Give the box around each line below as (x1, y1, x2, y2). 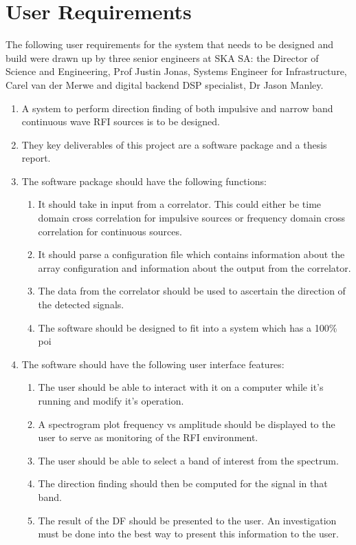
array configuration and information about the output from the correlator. (38, 260, 351, 275)
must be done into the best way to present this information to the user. (38, 526, 339, 541)
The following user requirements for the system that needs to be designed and (5, 37, 333, 52)
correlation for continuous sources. (38, 224, 182, 238)
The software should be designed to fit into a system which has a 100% (38, 320, 337, 334)
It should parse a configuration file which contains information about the (38, 247, 345, 261)
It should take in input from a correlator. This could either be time (38, 197, 322, 211)
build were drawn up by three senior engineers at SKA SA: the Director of (5, 50, 319, 65)
